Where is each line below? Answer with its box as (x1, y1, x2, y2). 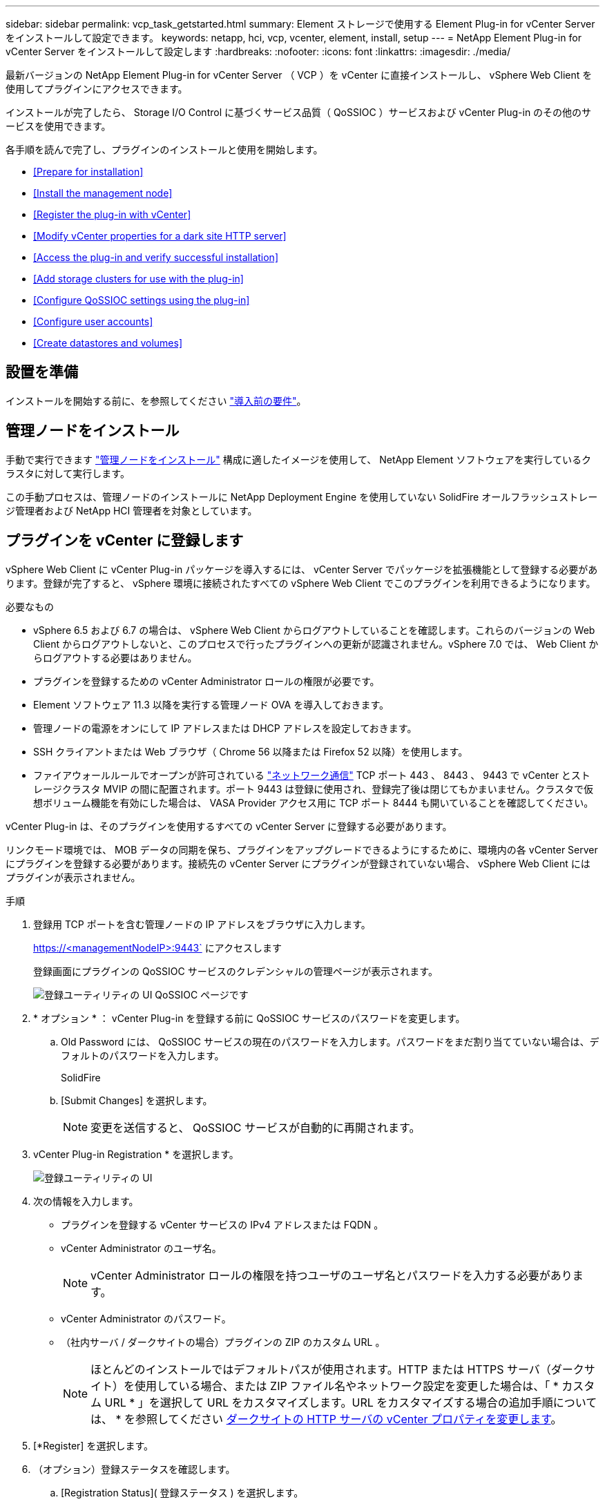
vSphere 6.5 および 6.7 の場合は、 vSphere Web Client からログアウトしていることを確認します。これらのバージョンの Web (33, 624, 595, 636)
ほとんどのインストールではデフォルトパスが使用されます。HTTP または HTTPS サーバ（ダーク (90, 1362, 584, 1376)
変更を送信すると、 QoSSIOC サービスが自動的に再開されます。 (90, 1120, 421, 1135)
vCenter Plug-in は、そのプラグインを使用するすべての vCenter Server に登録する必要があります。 (6, 820, 452, 832)
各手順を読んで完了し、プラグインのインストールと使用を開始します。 (6, 144, 323, 155)
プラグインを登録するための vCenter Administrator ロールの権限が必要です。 (33, 675, 380, 687)
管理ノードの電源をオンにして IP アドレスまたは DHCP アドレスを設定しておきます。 (33, 722, 417, 734)
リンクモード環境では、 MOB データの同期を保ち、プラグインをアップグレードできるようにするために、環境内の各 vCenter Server (6, 843, 598, 856)
